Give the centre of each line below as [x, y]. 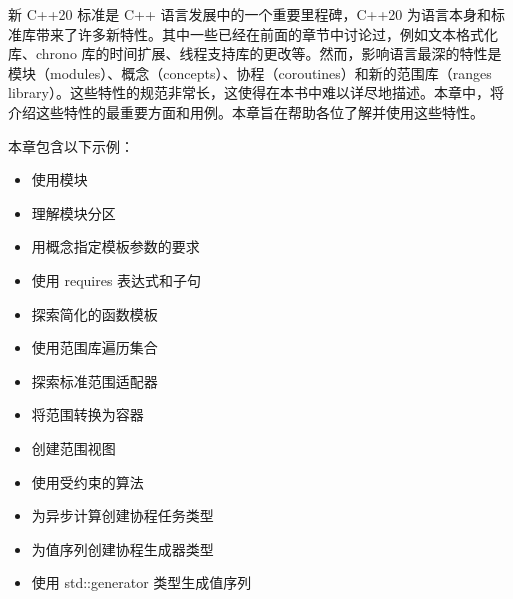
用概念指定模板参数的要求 [115, 246]
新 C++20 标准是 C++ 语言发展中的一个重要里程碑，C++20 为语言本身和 [249, 14]
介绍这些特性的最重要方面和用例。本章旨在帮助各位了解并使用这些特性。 [246, 111]
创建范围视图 [73, 447]
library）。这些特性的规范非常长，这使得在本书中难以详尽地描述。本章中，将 [256, 92]
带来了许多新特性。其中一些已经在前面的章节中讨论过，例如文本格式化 [266, 33]
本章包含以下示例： [71, 145]
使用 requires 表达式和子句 [116, 279]
